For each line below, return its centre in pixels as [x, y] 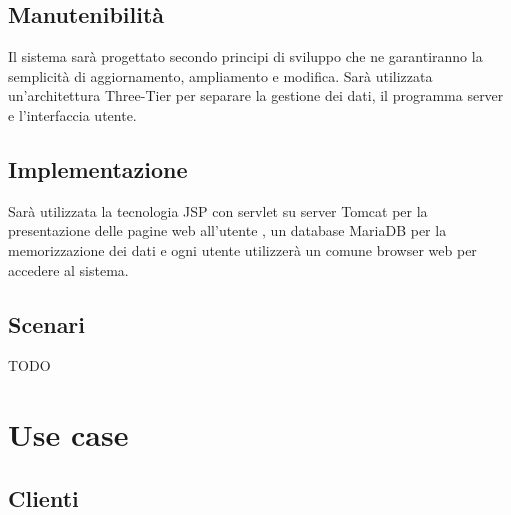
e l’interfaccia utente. [72, 114]
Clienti [43, 497]
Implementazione [98, 168]
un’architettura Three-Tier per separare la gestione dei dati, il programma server [256, 95]
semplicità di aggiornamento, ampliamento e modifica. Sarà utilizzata [220, 75]
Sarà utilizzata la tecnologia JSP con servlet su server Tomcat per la [218, 210]
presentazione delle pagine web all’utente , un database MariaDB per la [227, 230]
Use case [68, 434]
